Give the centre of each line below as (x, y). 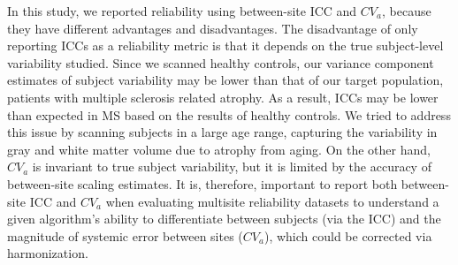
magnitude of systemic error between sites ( (125, 235)
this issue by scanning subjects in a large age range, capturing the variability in (222, 132)
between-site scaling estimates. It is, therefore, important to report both (202, 183)
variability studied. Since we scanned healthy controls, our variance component (221, 62)
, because (406, 11)
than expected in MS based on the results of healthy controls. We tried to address (229, 114)
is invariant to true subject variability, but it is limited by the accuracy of (232, 167)
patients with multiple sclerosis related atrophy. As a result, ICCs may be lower (223, 97)
